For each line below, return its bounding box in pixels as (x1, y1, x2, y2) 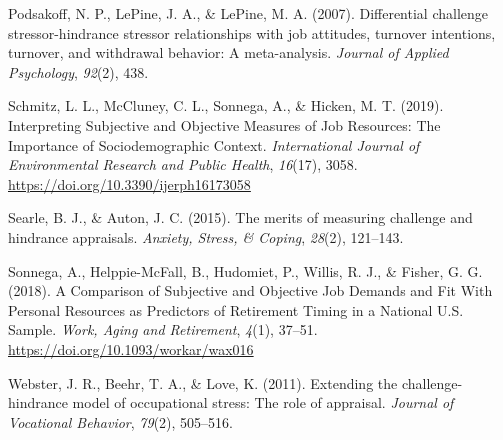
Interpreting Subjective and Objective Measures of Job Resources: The (8, 114, 441, 135)
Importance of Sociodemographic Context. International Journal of (8, 134, 420, 155)
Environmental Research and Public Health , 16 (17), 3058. (8, 154, 358, 175)
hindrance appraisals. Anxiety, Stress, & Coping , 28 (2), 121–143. (8, 226, 404, 247)
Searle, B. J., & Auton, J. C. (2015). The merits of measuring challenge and (8, 207, 473, 228)
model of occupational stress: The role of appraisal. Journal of (72, 392, 454, 413)
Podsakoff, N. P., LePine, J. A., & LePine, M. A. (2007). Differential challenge (8, 3, 489, 23)
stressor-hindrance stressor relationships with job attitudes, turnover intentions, (8, 22, 496, 43)
